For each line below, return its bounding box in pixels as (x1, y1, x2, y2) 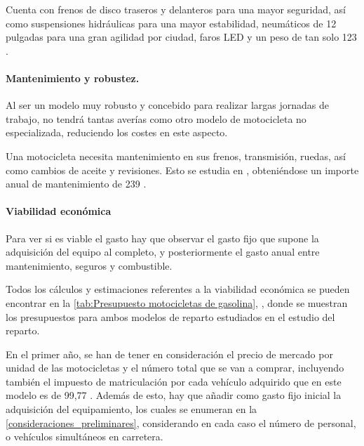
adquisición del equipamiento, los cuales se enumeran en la (6, 402, 257, 417)
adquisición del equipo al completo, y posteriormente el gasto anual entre (6, 244, 320, 259)
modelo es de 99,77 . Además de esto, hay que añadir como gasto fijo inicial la (6, 388, 342, 402)
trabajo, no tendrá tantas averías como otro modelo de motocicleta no (6, 111, 306, 126)
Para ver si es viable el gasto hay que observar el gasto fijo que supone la (6, 230, 319, 245)
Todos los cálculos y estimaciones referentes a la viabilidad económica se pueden (6, 282, 350, 296)
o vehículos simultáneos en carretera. (6, 429, 163, 444)
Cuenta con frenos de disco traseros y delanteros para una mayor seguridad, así (6, 2, 346, 16)
